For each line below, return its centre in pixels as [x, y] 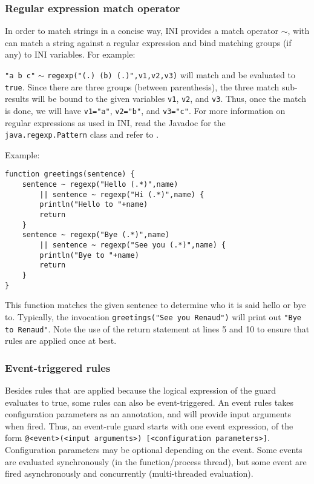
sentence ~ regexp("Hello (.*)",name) [100, 185]
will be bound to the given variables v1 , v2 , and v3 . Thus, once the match [169, 99]
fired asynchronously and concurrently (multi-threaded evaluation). [129, 473]
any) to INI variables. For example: [70, 54]
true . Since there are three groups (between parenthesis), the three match [142, 86]
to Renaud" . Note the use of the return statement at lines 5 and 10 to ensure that [157, 328]
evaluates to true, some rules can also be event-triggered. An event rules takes [149, 402]
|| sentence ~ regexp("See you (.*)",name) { [133, 245]
